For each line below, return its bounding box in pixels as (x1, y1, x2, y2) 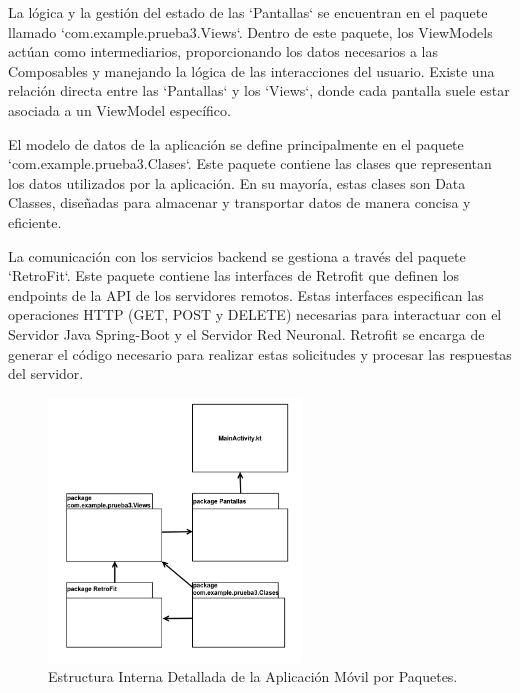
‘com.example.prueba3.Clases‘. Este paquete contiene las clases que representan (8, 153, 492, 174)
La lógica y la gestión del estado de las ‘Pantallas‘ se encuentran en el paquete (8, 2, 488, 22)
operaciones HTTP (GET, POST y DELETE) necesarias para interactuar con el (8, 304, 502, 325)
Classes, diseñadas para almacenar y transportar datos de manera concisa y (8, 192, 471, 213)
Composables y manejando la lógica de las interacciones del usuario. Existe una (8, 60, 495, 81)
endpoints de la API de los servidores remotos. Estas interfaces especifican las (8, 284, 484, 305)
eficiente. (8, 211, 62, 232)
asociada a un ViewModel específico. (8, 99, 231, 120)
